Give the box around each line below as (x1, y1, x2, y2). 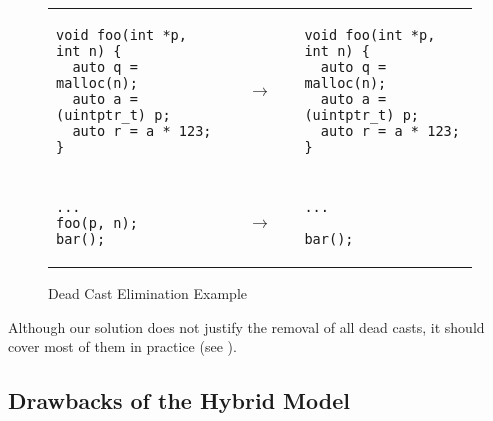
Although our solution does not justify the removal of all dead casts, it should (8, 316, 485, 337)
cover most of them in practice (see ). (8, 336, 237, 357)
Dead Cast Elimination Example (48, 283, 248, 303)
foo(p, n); (56, 215, 138, 231)
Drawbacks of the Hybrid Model (8, 385, 350, 416)
